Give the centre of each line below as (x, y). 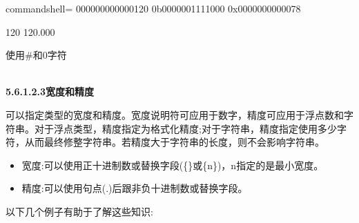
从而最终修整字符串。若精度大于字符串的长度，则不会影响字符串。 (174, 142)
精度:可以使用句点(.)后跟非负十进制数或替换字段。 (135, 188)
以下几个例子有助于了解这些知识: (79, 211)
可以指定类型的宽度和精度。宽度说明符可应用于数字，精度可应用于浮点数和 (175, 114)
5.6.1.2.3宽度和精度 (50, 91)
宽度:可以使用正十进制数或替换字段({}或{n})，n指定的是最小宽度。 (173, 165)
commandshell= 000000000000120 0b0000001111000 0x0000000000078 (153, 8)
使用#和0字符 (36, 55)
